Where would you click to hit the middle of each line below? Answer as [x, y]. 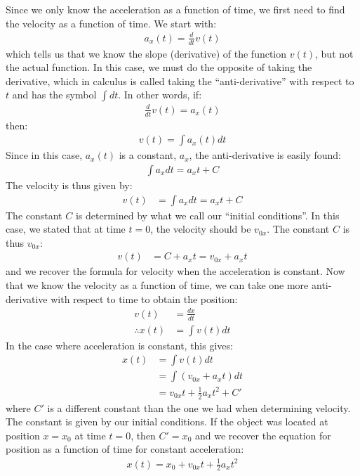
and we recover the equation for [263, 435]
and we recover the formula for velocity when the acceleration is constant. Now [175, 271]
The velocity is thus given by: [69, 185]
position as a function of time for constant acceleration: [125, 449]
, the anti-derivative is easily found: [265, 155]
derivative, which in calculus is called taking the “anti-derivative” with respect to [180, 81]
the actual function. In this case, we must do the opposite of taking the [159, 67]
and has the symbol [54, 95]
